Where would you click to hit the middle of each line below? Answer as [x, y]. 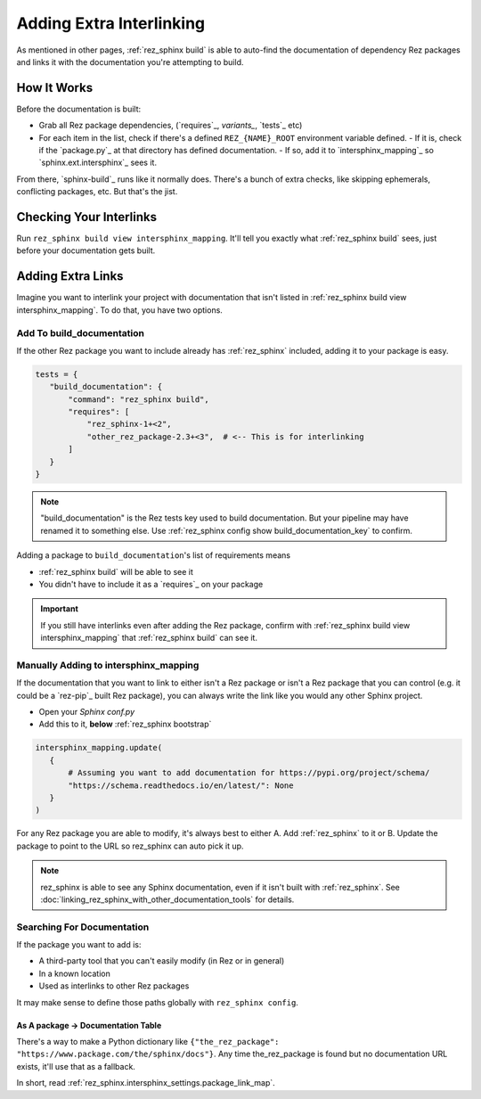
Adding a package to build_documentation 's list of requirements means [154, 555]
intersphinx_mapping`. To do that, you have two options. [119, 310]
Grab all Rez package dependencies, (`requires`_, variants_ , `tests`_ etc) [171, 126]
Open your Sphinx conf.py [87, 712]
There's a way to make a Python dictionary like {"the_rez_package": [148, 1042]
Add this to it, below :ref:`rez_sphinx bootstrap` [125, 724]
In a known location [74, 973]
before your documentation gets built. [86, 250]
